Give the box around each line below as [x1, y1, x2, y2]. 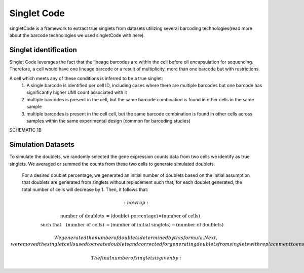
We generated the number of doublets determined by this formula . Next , [54, 235, 218, 241]
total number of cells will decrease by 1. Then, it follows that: [22, 186, 148, 192]
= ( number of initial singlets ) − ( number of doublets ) [105, 222, 224, 228]
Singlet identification [9, 46, 77, 54]
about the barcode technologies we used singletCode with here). [9, 32, 145, 38]
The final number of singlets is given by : [91, 255, 182, 261]
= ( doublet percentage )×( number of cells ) [105, 213, 200, 219]
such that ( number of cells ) [40, 222, 104, 228]
